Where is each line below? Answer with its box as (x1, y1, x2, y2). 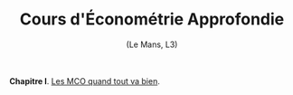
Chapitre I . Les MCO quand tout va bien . (9, 75, 160, 86)
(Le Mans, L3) (126, 39, 178, 50)
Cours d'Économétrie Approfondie (19, 9, 285, 30)
